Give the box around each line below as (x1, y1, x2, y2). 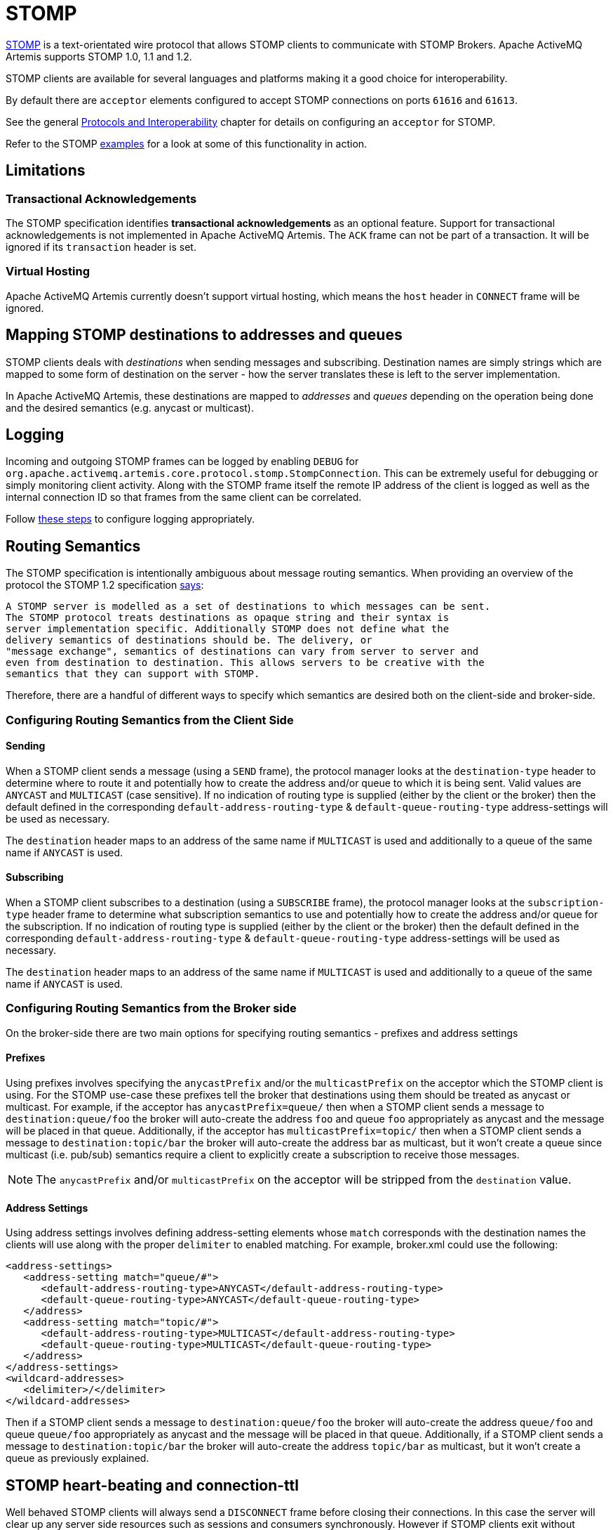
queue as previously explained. (6, 1452, 149, 1465)
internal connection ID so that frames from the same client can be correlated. (6, 491, 362, 504)
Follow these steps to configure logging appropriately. (6, 513, 255, 525)
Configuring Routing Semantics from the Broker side (6, 1001, 297, 1016)
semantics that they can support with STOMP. (6, 668, 260, 680)
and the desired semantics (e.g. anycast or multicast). (6, 401, 255, 414)
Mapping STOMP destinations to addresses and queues (6, 326, 403, 344)
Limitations (6, 162, 86, 180)
